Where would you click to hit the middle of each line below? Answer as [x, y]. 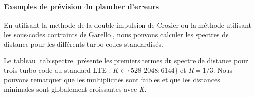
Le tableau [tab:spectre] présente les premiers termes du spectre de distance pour [126, 60]
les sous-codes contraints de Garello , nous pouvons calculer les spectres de [116, 34]
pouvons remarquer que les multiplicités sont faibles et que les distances [112, 79]
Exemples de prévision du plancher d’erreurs [82, 6]
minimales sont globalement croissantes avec [71, 89]
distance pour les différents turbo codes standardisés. [84, 44]
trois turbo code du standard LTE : [57, 70]
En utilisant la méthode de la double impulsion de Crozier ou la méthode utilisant [127, 25]
